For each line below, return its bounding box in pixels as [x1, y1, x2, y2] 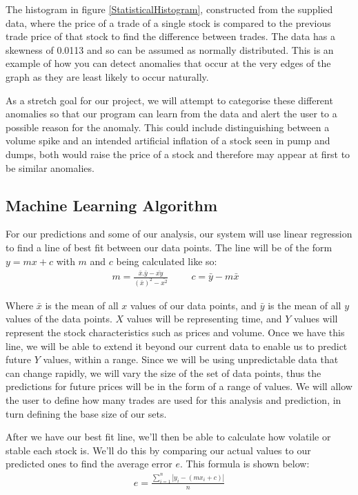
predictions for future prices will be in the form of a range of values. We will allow [6, 379, 352, 394]
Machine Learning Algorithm [6, 194, 217, 215]
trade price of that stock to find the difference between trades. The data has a [6, 29, 335, 43]
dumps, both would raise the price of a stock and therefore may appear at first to [6, 146, 350, 161]
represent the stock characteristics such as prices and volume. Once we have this [6, 325, 345, 340]
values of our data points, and [130, 298, 257, 312]
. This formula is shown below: [179, 456, 310, 471]
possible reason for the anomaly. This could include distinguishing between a [6, 119, 330, 134]
